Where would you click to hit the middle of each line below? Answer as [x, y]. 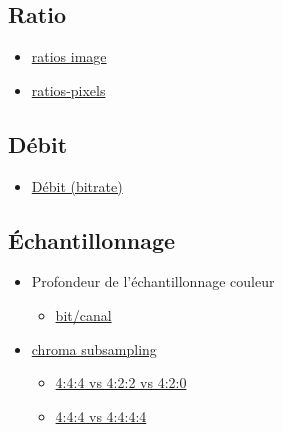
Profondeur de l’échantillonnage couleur [153, 281]
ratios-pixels [68, 89]
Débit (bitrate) [77, 185]
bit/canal [83, 314]
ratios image [69, 56]
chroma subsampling [94, 348]
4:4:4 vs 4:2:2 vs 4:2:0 [121, 382]
